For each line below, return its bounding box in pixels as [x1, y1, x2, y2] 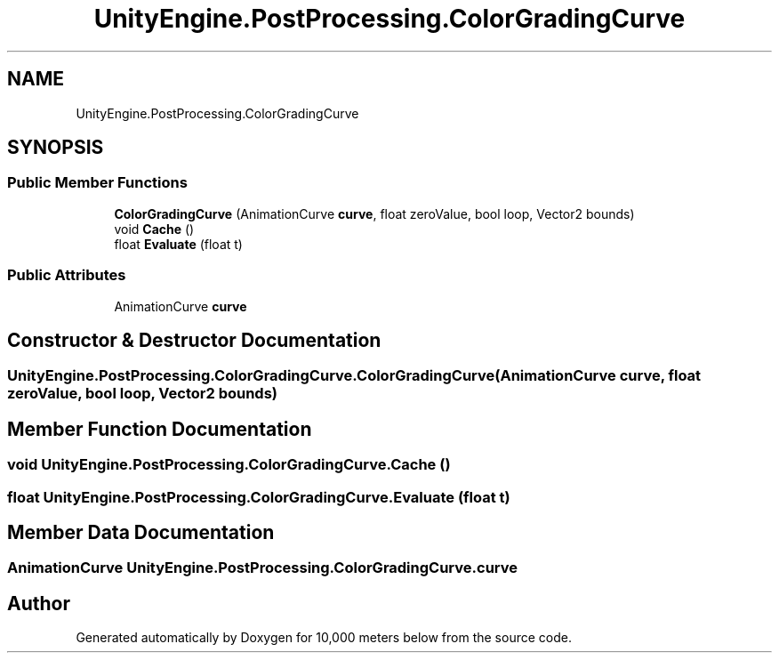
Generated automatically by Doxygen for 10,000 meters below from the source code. [76, 630, 572, 646]
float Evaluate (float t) [114, 236, 243, 252]
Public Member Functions [7, 173, 188, 192]
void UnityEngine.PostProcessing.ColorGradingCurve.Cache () [7, 455, 451, 474]
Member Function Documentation [7, 417, 312, 440]
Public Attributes [7, 266, 126, 285]
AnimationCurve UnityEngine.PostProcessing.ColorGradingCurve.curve [7, 559, 518, 577]
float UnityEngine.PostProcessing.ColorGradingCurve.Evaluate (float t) [7, 487, 510, 506]
